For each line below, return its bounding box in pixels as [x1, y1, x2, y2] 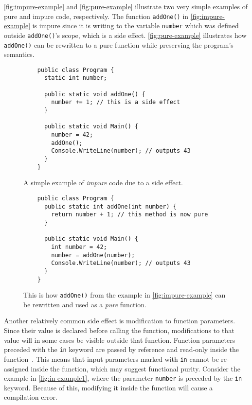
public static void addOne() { [44, 90, 145, 98]
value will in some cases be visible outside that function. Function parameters [4, 335, 235, 345]
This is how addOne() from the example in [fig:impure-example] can [23, 290, 226, 300]
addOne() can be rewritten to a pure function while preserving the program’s [4, 39, 234, 50]
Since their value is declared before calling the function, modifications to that [4, 325, 234, 335]
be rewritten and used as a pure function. [23, 299, 146, 309]
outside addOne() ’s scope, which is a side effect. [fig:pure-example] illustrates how [4, 30, 247, 40]
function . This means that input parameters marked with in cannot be [4, 353, 219, 364]
